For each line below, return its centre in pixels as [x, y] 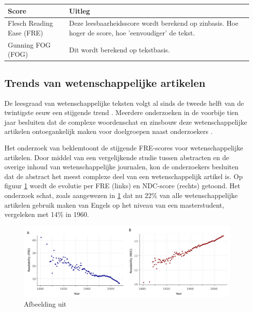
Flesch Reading [31, 23]
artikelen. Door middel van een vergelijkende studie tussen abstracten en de [117, 157]
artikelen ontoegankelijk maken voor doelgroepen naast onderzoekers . [109, 131]
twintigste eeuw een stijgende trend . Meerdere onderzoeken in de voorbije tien [121, 112]
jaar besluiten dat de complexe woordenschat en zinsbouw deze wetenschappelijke [126, 122]
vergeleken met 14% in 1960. [47, 214]
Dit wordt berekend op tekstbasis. [119, 49]
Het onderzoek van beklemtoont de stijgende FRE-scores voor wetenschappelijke [124, 148]
